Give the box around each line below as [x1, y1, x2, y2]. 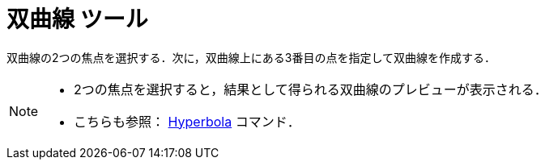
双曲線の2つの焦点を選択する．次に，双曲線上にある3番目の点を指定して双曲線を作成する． [6, 50, 496, 64]
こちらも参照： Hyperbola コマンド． [74, 113, 300, 130]
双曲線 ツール [6, 6, 148, 33]
